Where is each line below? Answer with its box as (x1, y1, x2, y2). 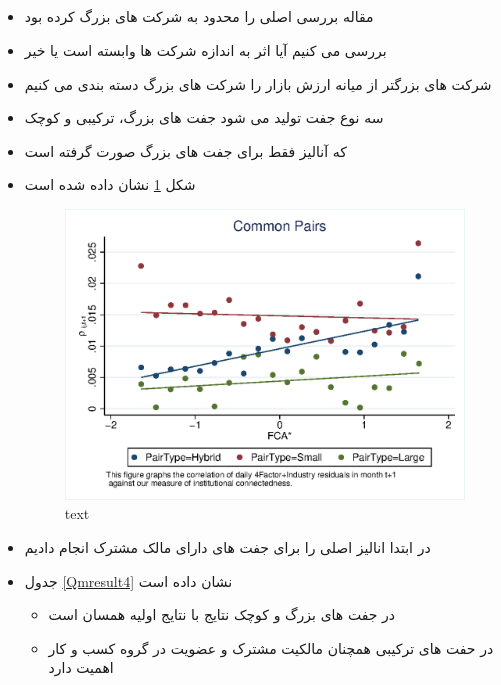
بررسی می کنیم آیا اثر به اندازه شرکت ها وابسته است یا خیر (24, 39, 387, 60)
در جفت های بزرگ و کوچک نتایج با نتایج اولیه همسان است (48, 604, 396, 625)
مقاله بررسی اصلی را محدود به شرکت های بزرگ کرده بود (24, 6, 374, 27)
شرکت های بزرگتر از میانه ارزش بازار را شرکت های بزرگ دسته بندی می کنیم (24, 73, 492, 94)
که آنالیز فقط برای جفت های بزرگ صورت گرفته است (24, 140, 347, 161)
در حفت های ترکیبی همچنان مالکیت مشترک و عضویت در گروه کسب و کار (48, 637, 494, 658)
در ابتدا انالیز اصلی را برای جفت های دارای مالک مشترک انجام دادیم (24, 536, 431, 557)
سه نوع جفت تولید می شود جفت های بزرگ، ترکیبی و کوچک (24, 107, 384, 128)
